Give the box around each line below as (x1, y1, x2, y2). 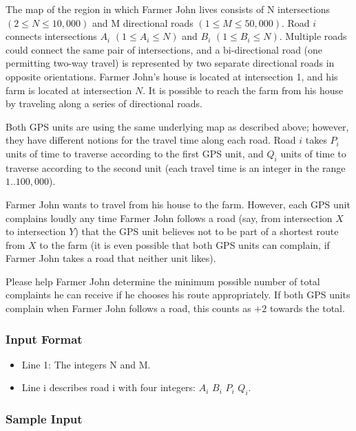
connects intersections (6, 29, 97, 43)
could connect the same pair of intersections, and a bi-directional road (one (6, 42, 323, 56)
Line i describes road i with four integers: (21, 380, 196, 395)
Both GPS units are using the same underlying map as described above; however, (6, 119, 349, 133)
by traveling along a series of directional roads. (6, 96, 202, 111)
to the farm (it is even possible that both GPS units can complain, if (39, 237, 330, 252)
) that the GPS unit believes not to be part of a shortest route (74, 224, 339, 239)
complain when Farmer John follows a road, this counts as (6, 301, 251, 316)
